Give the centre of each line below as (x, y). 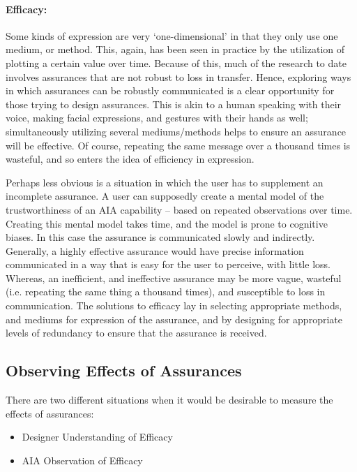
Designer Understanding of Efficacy (97, 437)
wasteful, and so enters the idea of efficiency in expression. (130, 159)
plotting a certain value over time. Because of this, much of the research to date (176, 62)
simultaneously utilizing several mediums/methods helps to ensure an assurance (176, 131)
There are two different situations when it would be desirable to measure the (169, 400)
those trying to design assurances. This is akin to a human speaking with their (174, 104)
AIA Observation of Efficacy (82, 460)
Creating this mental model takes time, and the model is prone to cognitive (167, 223)
